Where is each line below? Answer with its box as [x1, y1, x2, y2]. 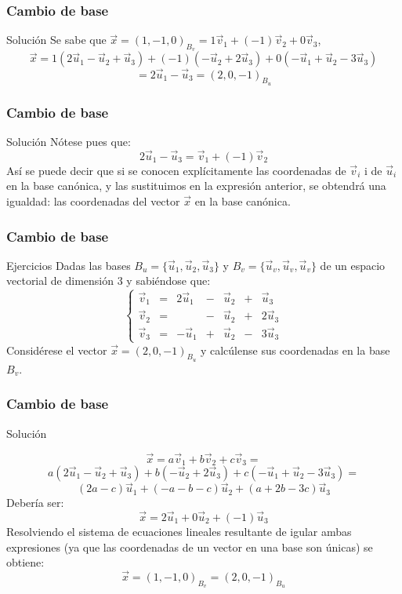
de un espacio [320, 257, 386, 273]
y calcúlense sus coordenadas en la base [200, 341, 390, 358]
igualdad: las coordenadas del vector [6, 193, 180, 210]
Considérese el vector [6, 341, 107, 358]
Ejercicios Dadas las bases [6, 257, 131, 273]
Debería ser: [6, 494, 64, 511]
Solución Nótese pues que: [6, 133, 131, 150]
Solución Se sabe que [6, 31, 107, 48]
